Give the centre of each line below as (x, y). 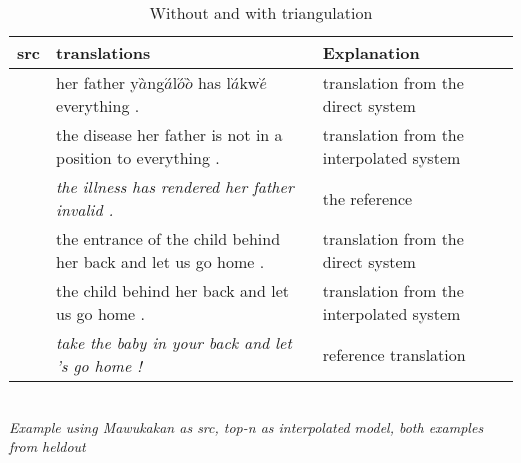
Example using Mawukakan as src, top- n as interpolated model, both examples (246, 426)
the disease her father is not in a (169, 134)
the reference (367, 198)
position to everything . (138, 157)
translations (103, 52)
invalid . (85, 209)
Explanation (371, 52)
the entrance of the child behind (168, 238)
